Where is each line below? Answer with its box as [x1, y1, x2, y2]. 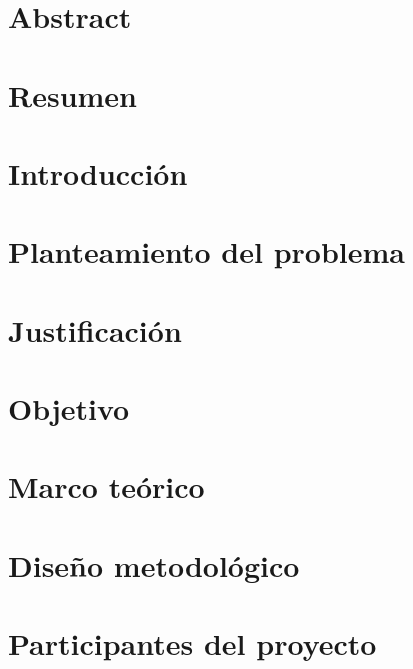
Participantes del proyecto [8, 623, 377, 664]
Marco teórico [8, 466, 205, 507]
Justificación [8, 309, 182, 350]
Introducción [8, 152, 188, 193]
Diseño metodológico [8, 544, 300, 585]
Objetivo [8, 388, 130, 429]
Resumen [8, 74, 137, 115]
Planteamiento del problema [8, 231, 405, 272]
